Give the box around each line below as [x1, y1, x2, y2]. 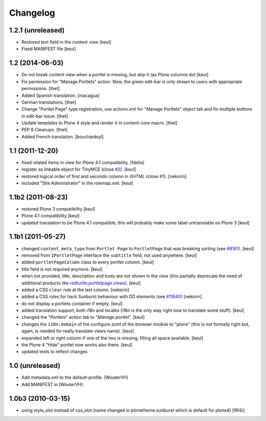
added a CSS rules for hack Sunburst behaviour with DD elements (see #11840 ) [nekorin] [21, 294, 202, 300]
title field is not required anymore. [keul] [21, 266, 103, 272]
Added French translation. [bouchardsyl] [21, 133, 104, 140]
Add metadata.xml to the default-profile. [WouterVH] [21, 374, 128, 381]
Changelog [9, 7, 55, 18]
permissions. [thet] [21, 86, 60, 91]
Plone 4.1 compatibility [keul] [21, 213, 80, 219]
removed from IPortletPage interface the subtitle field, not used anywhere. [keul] [21, 252, 197, 258]
